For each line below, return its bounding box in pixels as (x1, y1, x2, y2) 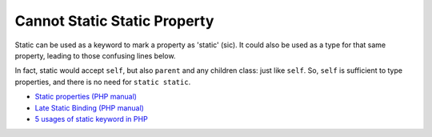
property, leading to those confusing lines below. (14, 50, 176, 60)
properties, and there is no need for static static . (14, 77, 191, 87)
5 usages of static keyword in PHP (34, 114, 148, 123)
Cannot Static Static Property (14, 12, 214, 30)
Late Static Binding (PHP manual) (34, 103, 144, 112)
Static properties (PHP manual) (34, 92, 138, 102)
